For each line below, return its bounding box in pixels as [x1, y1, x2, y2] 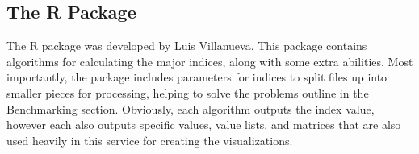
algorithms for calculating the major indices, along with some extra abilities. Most [6, 52, 413, 69]
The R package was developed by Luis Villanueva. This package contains [6, 37, 367, 54]
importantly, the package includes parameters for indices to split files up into [6, 69, 388, 85]
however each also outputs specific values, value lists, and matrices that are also [6, 116, 401, 133]
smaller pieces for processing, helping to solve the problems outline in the [6, 84, 369, 101]
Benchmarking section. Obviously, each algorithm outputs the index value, [6, 100, 375, 117]
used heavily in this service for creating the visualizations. [6, 131, 293, 148]
